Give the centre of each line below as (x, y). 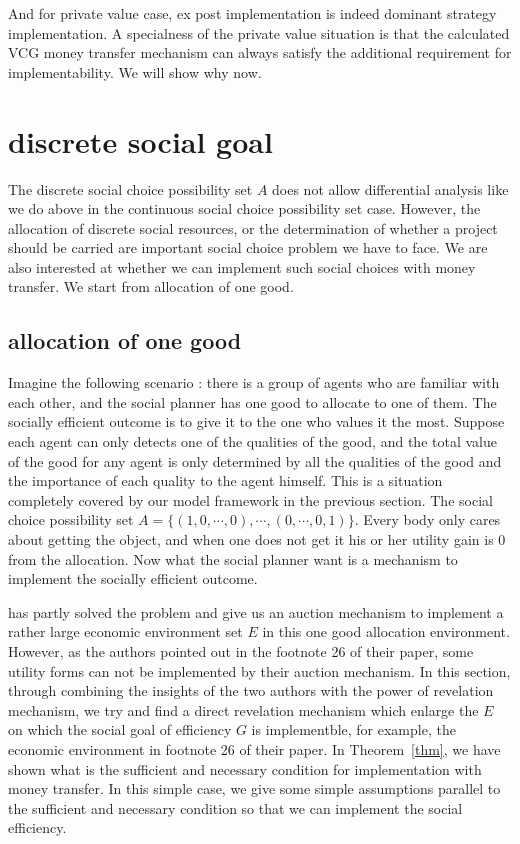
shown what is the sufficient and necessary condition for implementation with (245, 768)
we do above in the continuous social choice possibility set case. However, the (244, 208)
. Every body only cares (427, 519)
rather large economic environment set (125, 631)
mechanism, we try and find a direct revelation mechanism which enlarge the (243, 709)
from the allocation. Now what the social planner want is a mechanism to (233, 558)
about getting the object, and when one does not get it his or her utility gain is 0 (257, 539)
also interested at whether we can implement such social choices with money (242, 266)
